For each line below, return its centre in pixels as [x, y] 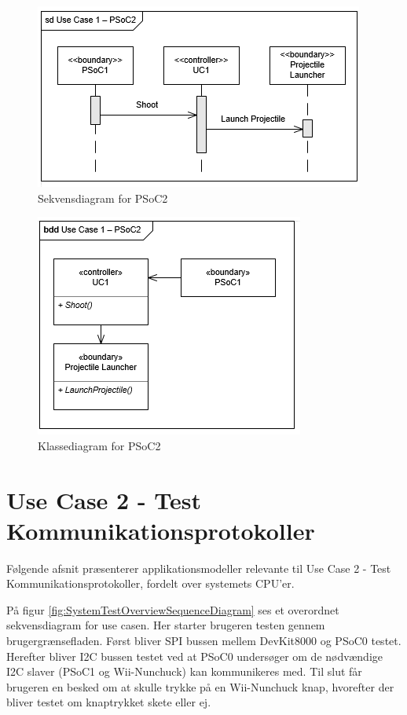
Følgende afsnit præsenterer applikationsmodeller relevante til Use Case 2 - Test [199, 568]
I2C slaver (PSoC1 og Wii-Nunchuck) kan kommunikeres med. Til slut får [184, 671]
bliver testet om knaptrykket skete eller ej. [109, 702]
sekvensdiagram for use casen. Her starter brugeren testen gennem [166, 625]
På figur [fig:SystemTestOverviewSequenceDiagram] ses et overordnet [173, 609]
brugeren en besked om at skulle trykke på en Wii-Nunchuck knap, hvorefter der [200, 686]
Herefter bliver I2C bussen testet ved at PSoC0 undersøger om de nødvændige [195, 656]
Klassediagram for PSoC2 [99, 445]
